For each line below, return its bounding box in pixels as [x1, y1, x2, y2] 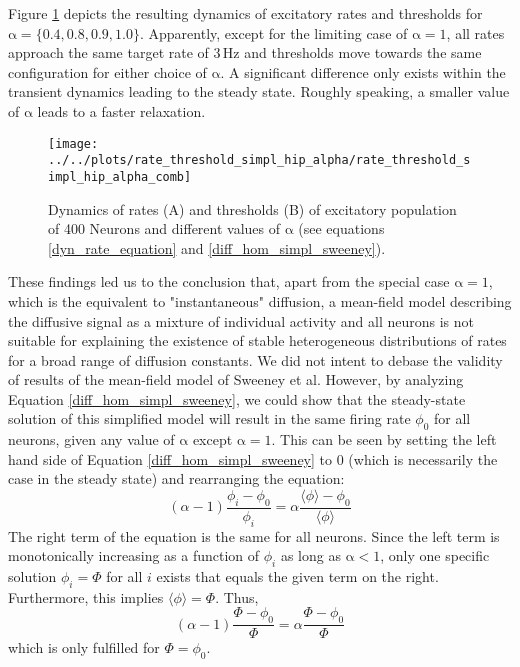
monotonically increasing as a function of [8, 545, 260, 566]
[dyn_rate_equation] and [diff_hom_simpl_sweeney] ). [48, 237, 386, 258]
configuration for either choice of [8, 61, 207, 82]
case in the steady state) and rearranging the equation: [8, 468, 345, 489]
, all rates [446, 22, 505, 43]
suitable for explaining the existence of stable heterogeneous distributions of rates [8, 330, 507, 351]
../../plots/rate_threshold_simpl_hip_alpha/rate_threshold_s [48, 153, 471, 168]
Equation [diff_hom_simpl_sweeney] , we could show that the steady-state [8, 388, 466, 409]
